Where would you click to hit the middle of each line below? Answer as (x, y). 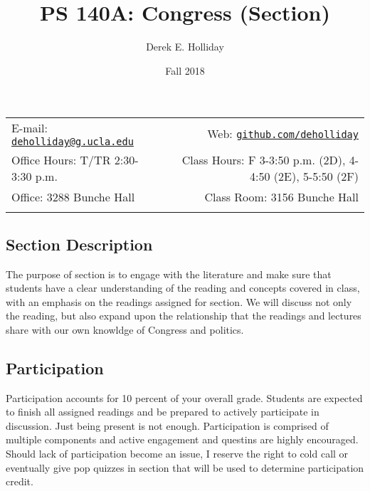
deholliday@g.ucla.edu (73, 142)
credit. (20, 481)
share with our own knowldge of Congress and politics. (125, 329)
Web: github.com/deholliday (283, 134)
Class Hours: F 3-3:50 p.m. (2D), (264, 160)
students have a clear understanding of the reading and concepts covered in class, (183, 288)
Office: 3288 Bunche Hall (73, 197)
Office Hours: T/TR (61, 160)
